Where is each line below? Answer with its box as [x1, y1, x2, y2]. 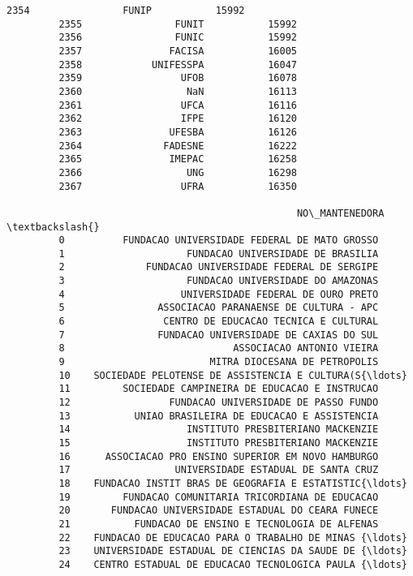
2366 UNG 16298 [58, 166, 297, 178]
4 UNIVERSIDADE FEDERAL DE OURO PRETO [58, 288, 379, 300]
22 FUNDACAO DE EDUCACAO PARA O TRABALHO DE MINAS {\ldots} [58, 531, 407, 544]
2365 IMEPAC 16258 [58, 153, 297, 165]
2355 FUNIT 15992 [58, 18, 297, 30]
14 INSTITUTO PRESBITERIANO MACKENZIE [58, 423, 379, 436]
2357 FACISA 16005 [58, 45, 297, 57]
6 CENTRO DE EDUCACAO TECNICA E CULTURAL [58, 316, 379, 328]
